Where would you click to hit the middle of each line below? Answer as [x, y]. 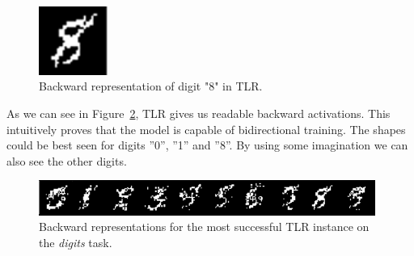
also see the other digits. [67, 160]
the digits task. [76, 242]
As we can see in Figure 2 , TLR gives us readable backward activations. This [199, 113]
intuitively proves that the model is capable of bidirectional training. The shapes [206, 129]
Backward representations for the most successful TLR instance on [204, 227]
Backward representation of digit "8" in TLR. [151, 86]
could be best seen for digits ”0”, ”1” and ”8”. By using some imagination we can [207, 145]
